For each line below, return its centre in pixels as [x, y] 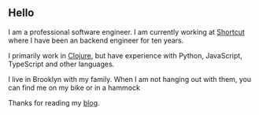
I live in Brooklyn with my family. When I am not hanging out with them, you [130, 79]
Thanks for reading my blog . [54, 102]
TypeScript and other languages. [61, 64]
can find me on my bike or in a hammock [74, 87]
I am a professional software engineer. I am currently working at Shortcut [127, 32]
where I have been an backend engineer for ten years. [96, 40]
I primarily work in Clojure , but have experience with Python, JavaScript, [125, 55]
